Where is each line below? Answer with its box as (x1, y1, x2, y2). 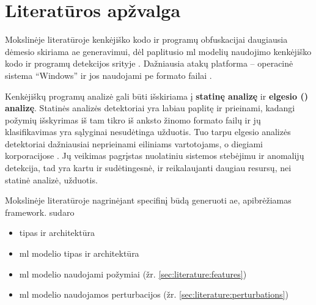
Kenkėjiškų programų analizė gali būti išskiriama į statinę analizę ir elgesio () (5, 89, 308, 102)
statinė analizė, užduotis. (5, 173, 98, 186)
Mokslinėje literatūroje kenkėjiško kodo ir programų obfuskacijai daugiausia (5, 33, 288, 46)
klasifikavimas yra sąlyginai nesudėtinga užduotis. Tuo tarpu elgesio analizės (5, 125, 291, 138)
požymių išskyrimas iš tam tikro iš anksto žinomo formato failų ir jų (5, 113, 261, 126)
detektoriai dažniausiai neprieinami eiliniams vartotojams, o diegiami (5, 137, 263, 150)
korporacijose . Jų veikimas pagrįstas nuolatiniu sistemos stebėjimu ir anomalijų (5, 149, 304, 162)
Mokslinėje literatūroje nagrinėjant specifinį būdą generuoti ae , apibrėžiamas (5, 194, 292, 207)
